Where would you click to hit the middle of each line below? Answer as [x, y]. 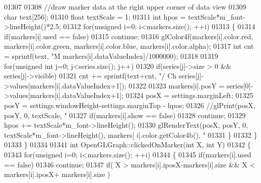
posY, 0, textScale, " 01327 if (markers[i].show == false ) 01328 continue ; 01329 [125, 115]
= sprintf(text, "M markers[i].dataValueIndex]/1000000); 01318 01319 [111, 56]
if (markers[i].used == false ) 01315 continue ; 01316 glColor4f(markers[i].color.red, [129, 36]
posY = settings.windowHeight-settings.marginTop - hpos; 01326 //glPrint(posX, [130, 105]
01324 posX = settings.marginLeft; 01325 [189, 95]
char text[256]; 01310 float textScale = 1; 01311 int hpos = [95, 16]
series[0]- [240, 85]
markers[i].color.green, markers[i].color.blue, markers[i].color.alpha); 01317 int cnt [129, 46]
